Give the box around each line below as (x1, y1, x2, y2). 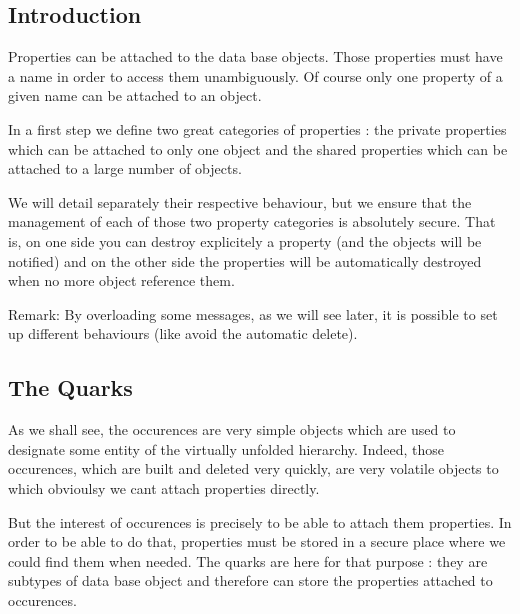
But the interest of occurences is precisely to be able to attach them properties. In (8, 511, 512, 532)
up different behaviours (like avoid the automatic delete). (8, 323, 358, 344)
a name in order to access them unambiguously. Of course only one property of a (8, 65, 503, 86)
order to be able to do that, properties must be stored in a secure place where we (8, 531, 506, 552)
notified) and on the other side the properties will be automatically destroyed (8, 250, 482, 271)
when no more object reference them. (8, 270, 235, 291)
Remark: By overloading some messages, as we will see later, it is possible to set (8, 303, 498, 324)
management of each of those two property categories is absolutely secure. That (8, 211, 496, 232)
